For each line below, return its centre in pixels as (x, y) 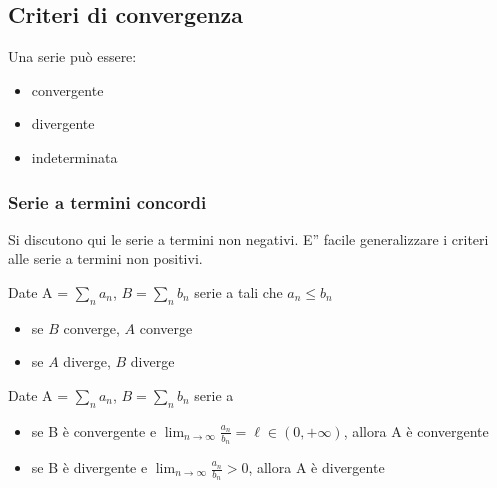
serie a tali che (238, 291)
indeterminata (74, 156)
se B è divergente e (89, 467)
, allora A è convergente (416, 430)
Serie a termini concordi (107, 201)
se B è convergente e (94, 430)
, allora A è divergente (316, 467)
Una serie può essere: (72, 56)
